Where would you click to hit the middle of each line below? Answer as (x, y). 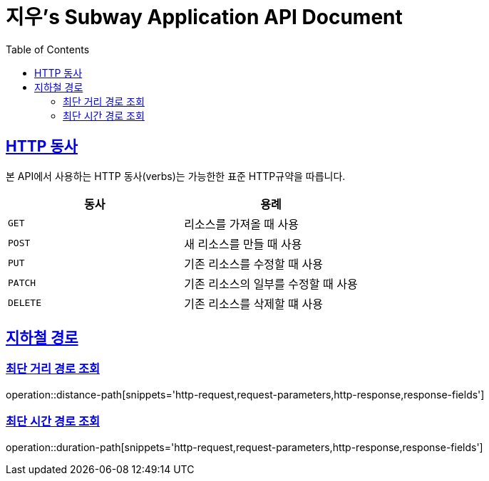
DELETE (25, 303)
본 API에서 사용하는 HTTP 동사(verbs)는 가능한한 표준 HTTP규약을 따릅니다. (176, 176)
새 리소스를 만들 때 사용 (243, 244)
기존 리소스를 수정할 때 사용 (253, 264)
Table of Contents (48, 49)
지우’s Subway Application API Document (204, 17)
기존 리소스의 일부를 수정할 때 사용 (271, 284)
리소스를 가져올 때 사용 (242, 224)
